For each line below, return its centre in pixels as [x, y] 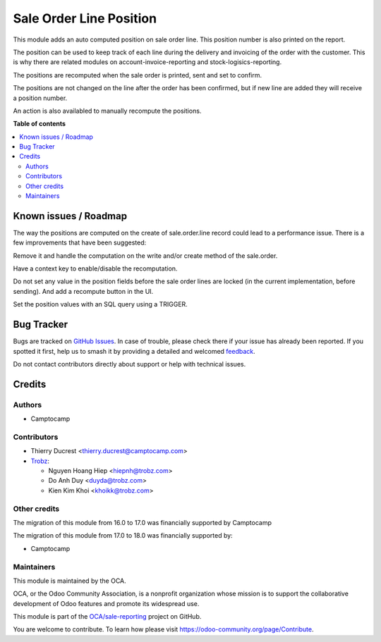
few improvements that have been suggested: [80, 242]
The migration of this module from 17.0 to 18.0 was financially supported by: [123, 536]
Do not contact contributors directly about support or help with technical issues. [129, 364]
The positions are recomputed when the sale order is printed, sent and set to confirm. [138, 75]
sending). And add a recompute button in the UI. [83, 291]
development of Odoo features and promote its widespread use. [106, 603]
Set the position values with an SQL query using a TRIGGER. [101, 304]
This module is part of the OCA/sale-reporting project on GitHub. [107, 617]
